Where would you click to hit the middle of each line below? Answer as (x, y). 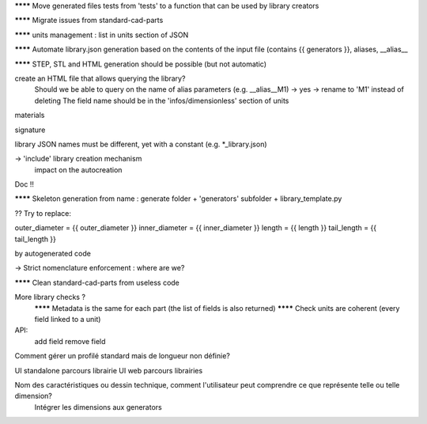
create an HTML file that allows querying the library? (100, 78)
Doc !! (25, 184)
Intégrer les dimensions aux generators (98, 407)
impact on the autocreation (78, 169)
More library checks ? (50, 297)
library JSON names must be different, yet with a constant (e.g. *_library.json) (141, 144)
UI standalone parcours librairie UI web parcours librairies (109, 370)
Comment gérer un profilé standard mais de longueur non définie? (123, 356)
